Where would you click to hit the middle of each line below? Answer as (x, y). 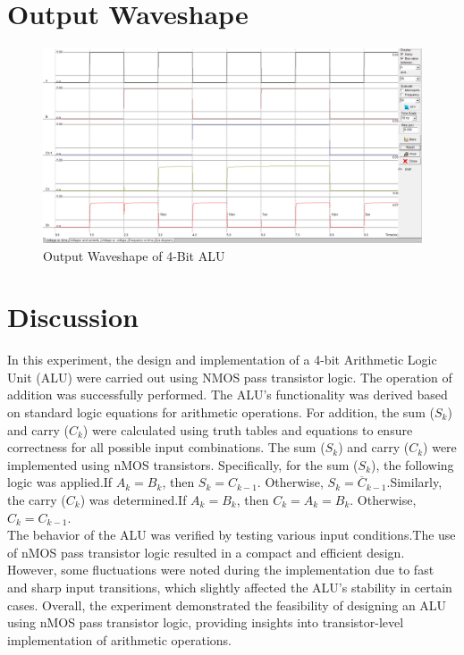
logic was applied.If (60, 482)
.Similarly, (414, 482)
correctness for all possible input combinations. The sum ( (166, 447)
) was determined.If (133, 499)
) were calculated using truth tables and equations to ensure (248, 429)
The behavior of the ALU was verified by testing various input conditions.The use (232, 535)
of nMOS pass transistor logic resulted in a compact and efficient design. (206, 552)
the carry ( (37, 499)
